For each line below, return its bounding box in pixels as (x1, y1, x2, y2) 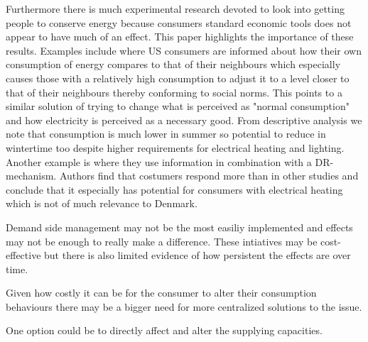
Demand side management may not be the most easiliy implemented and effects (6, 219, 353, 234)
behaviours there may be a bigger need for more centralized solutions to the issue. (6, 299, 362, 314)
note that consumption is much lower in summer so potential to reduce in (6, 126, 326, 141)
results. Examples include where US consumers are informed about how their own (6, 43, 362, 57)
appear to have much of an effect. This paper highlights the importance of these (6, 29, 354, 44)
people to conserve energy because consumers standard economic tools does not (6, 15, 352, 30)
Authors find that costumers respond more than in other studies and (59, 168, 359, 183)
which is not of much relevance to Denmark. (6, 196, 197, 211)
